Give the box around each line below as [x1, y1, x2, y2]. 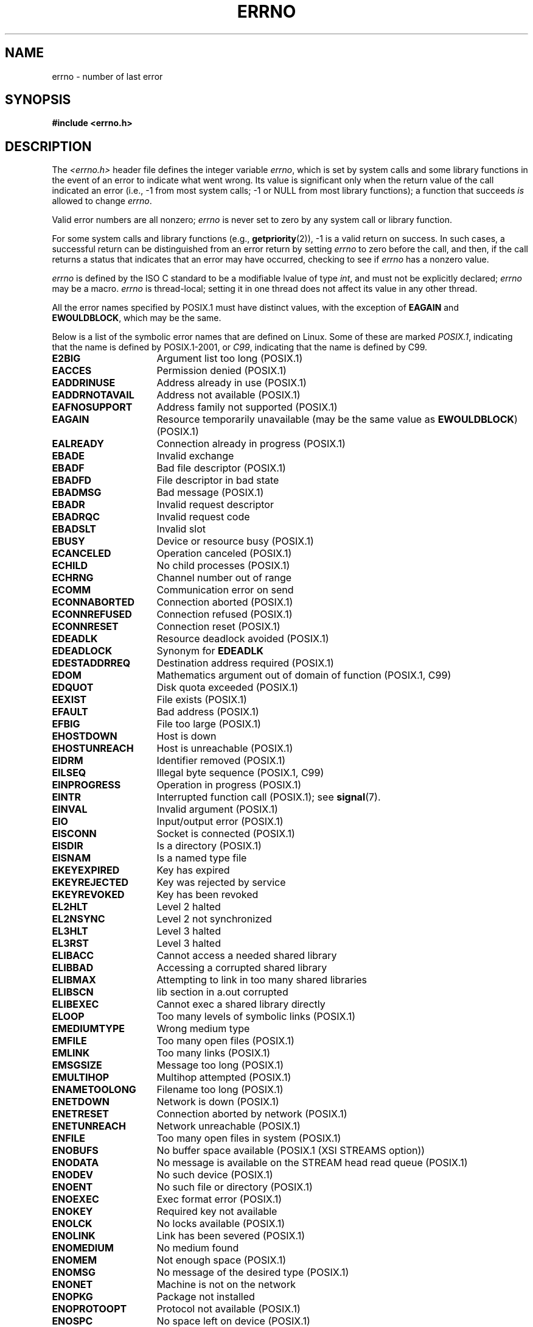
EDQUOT [52, 681, 94, 694]
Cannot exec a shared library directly [156, 998, 326, 1011]
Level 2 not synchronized [156, 913, 272, 925]
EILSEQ [52, 766, 86, 779]
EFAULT [52, 706, 88, 718]
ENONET [52, 1278, 93, 1291]
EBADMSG [52, 486, 102, 499]
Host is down [156, 730, 217, 743]
